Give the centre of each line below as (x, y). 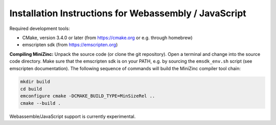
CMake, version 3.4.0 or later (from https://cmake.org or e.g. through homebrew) (107, 38)
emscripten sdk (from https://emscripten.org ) (70, 45)
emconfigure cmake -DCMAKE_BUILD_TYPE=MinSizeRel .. (88, 96)
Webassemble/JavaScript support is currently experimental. (73, 116)
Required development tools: (40, 28)
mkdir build (35, 82)
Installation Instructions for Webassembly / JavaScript (128, 13)
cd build (31, 89)
